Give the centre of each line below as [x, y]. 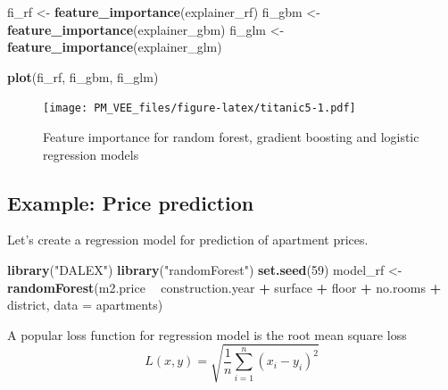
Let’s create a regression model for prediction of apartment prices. [188, 240]
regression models [91, 154]
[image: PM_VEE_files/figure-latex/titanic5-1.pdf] [199, 108]
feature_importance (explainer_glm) [115, 47]
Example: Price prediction [131, 202]
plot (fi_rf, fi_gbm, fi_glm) [83, 76]
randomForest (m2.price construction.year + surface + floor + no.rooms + [224, 287]
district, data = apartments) [85, 305]
